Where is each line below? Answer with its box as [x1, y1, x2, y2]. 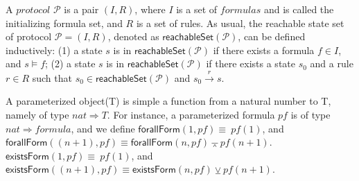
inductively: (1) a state [6, 42, 103, 57]
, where [134, 2, 166, 16]
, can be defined [238, 29, 306, 44]
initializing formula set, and [6, 15, 123, 30]
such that [32, 70, 72, 85]
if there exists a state [206, 56, 295, 71]
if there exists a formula [213, 42, 315, 57]
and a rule [310, 56, 353, 71]
